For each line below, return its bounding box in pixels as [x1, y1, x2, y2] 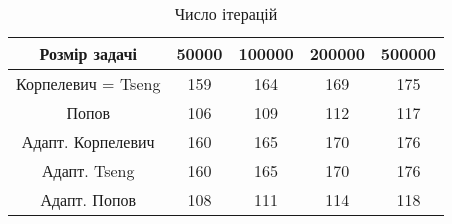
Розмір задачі [39, 42, 137, 65]
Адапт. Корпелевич [21, 130, 155, 153]
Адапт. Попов [40, 188, 136, 211]
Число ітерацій [174, 2, 278, 25]
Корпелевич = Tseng [16, 72, 161, 95]
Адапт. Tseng [41, 159, 135, 182]
